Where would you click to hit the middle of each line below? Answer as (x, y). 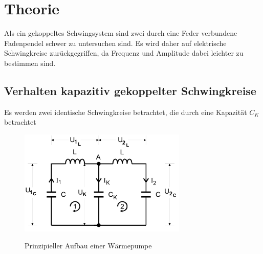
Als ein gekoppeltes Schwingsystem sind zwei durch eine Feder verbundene (121, 33)
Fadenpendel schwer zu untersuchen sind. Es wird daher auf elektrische (115, 43)
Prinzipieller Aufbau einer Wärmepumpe (88, 246)
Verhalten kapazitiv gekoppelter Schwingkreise (130, 90)
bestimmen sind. (30, 63)
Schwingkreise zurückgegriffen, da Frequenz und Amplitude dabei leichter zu (124, 53)
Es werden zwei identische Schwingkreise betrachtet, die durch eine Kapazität (126, 112)
